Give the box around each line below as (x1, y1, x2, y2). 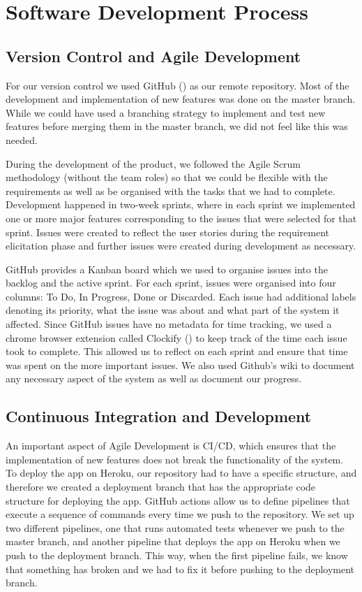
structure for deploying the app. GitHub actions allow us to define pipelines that (6, 493, 350, 507)
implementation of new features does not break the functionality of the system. (6, 452, 344, 466)
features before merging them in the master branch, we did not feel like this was (6, 119, 348, 133)
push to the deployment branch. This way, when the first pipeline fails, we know (6, 548, 348, 562)
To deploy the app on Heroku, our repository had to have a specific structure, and (6, 465, 357, 480)
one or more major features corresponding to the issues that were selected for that (6, 210, 357, 225)
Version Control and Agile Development (6, 45, 301, 66)
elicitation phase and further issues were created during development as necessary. (6, 238, 356, 253)
